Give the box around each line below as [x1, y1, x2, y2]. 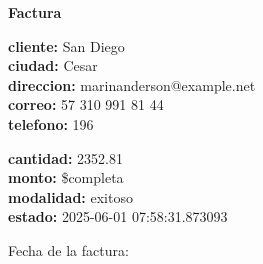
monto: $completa [8, 167, 124, 188]
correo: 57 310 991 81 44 [8, 94, 164, 115]
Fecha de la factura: [8, 239, 129, 260]
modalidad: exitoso [8, 186, 133, 207]
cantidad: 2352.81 [8, 147, 123, 168]
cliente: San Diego [8, 35, 125, 56]
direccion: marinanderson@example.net [8, 74, 256, 95]
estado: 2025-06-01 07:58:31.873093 [8, 206, 228, 227]
